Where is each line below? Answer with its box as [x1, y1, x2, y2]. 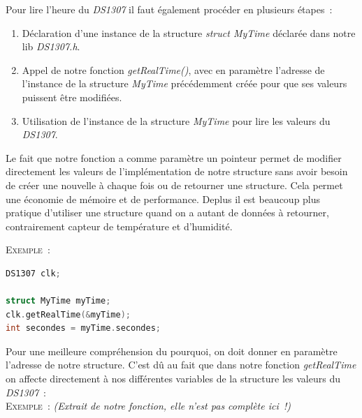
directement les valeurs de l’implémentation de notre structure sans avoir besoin [6, 164, 348, 179]
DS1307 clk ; [6, 268, 61, 278]
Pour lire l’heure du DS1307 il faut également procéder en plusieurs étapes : [6, 2, 333, 16]
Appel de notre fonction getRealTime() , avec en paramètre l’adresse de [22, 62, 325, 77]
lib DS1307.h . [22, 39, 80, 54]
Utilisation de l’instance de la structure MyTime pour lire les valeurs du [22, 113, 331, 128]
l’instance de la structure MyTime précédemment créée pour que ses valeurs [22, 76, 347, 91]
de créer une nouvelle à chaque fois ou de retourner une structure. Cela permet [6, 177, 343, 192]
